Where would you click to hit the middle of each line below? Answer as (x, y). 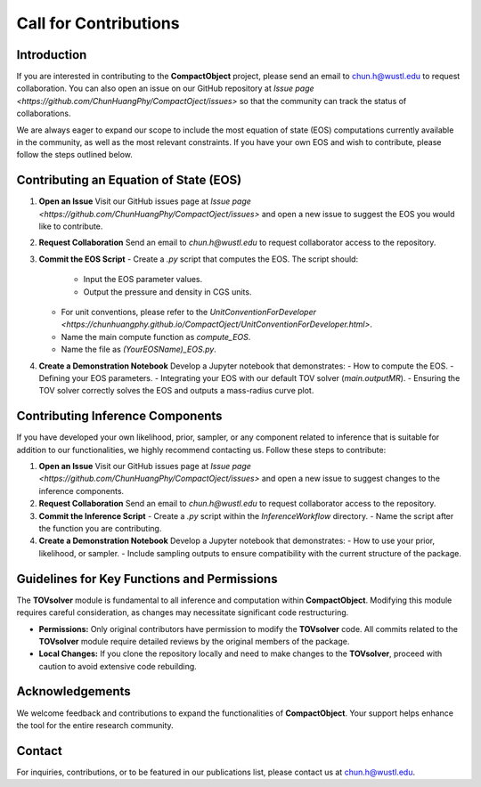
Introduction (52, 55)
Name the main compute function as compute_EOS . (156, 337)
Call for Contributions (98, 23)
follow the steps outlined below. (75, 155)
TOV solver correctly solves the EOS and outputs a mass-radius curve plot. (176, 391)
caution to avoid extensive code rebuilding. (118, 666)
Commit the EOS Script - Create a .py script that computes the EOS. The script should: (199, 259)
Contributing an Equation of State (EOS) (129, 180)
